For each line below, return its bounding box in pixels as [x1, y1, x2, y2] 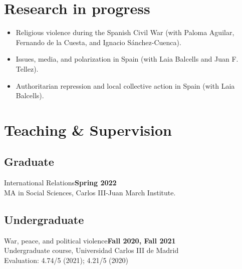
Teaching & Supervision [4, 119, 172, 140]
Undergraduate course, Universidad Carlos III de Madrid [4, 245, 179, 255]
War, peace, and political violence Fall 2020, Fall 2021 [4, 235, 176, 245]
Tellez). [16, 63, 39, 74]
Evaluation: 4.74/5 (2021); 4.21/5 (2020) [4, 254, 128, 265]
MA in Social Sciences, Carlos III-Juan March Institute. [4, 187, 176, 197]
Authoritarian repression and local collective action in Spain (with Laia [16, 80, 235, 91]
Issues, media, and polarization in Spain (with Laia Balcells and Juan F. [16, 54, 238, 64]
